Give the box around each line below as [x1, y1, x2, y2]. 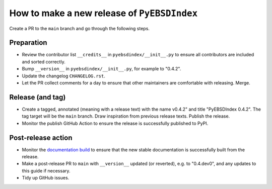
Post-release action [9, 133, 73, 142]
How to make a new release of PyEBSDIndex [9, 8, 198, 19]
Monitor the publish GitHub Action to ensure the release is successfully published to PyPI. [22, 120, 209, 126]
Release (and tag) [9, 93, 66, 102]
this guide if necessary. [22, 167, 71, 173]
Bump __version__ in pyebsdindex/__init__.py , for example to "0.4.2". [22, 66, 181, 72]
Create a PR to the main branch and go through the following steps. [9, 25, 150, 31]
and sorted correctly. [22, 58, 65, 65]
